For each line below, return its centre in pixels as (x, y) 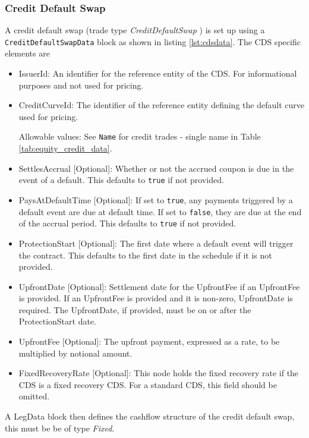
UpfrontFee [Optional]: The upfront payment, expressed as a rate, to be (149, 341)
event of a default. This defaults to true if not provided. (121, 180)
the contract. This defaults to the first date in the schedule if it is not (145, 255)
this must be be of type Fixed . (60, 428)
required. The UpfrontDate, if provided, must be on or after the (135, 309)
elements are (27, 53)
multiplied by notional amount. (75, 353)
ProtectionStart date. (57, 321)
